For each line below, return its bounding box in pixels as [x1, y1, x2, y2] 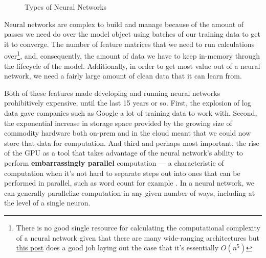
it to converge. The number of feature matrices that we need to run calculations [4, 38, 255, 49]
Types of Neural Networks [25, 2, 107, 12]
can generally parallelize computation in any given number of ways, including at [4, 187, 255, 198]
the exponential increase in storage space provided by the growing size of [4, 117, 232, 128]
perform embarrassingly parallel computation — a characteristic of [4, 157, 224, 168]
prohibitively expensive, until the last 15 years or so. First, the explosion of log [4, 97, 251, 108]
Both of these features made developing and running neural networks [4, 87, 220, 98]
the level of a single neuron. [4, 197, 91, 208]
